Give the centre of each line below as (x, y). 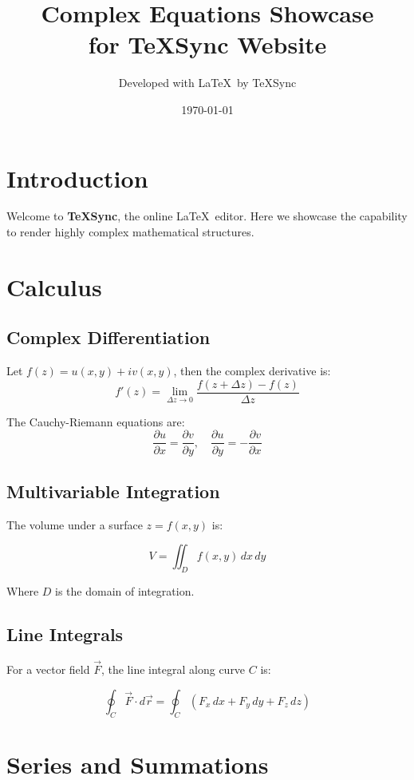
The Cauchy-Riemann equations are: (96, 421)
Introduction (77, 178)
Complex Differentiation (108, 337)
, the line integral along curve (173, 669)
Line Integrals (65, 634)
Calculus (54, 286)
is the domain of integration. (125, 591)
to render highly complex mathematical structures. (130, 232)
